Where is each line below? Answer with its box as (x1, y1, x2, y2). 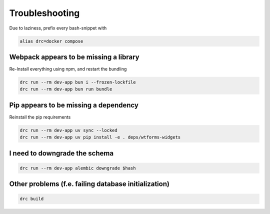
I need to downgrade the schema (9, 149, 114, 157)
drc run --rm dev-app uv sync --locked (19, 127, 117, 133)
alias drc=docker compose (19, 38, 83, 44)
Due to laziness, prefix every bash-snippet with (9, 25, 107, 31)
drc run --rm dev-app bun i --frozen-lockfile (19, 79, 136, 85)
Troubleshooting (9, 7, 80, 18)
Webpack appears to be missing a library (9, 52, 139, 61)
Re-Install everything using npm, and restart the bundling (9, 66, 127, 72)
